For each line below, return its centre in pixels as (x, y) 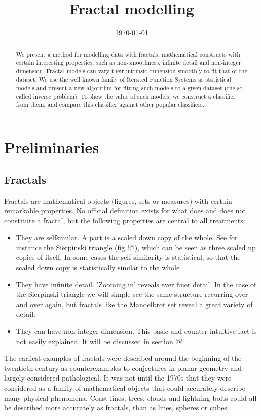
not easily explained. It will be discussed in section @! (100, 341)
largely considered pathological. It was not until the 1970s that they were (118, 378)
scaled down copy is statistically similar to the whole (98, 267)
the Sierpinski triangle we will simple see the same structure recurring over (132, 294)
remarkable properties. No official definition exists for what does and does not (125, 211)
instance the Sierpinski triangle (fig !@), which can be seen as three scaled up (136, 247)
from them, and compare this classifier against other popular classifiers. (110, 105)
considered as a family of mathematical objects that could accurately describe (125, 388)
